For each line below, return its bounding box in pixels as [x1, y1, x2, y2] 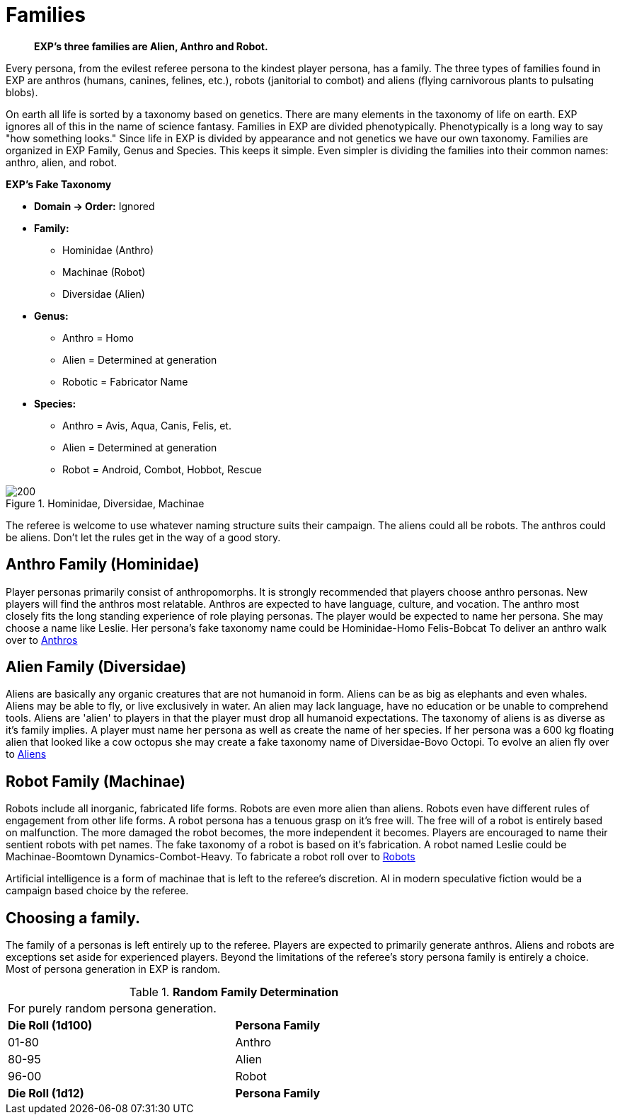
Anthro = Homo [62, 331, 134, 344]
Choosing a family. [6, 908, 141, 927]
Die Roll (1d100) [8, 1018, 93, 1033]
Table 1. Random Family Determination [129, 985, 339, 1000]
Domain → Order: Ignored [34, 200, 155, 212]
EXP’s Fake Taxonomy [6, 178, 112, 190]
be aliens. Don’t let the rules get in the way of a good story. [6, 531, 281, 543]
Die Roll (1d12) [8, 1086, 84, 1101]
